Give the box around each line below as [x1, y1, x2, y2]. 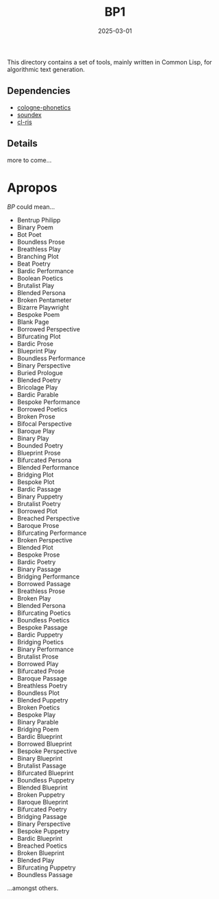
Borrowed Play [16, 659, 59, 668]
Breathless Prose [16, 587, 66, 595]
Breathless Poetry [16, 681, 68, 689]
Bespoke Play [16, 710, 56, 719]
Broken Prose [16, 412, 56, 420]
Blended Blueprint [16, 783, 68, 792]
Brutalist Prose [16, 652, 59, 661]
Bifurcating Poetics [16, 609, 71, 617]
